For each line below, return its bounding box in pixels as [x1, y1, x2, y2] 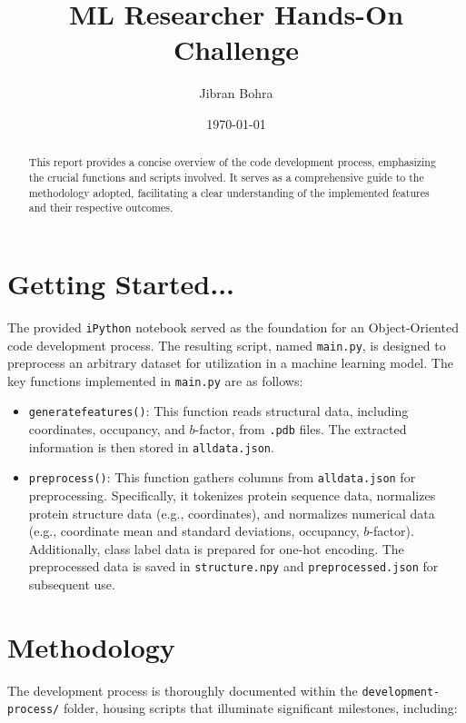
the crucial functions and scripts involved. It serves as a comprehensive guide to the [28, 169, 424, 184]
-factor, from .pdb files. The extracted [194, 420, 407, 439]
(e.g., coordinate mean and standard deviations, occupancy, [28, 521, 360, 540]
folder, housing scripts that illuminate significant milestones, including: [63, 698, 458, 718]
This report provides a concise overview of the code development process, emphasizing [28, 154, 436, 170]
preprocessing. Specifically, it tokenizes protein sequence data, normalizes [28, 486, 436, 505]
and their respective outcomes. [28, 200, 174, 215]
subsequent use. [28, 575, 115, 594]
